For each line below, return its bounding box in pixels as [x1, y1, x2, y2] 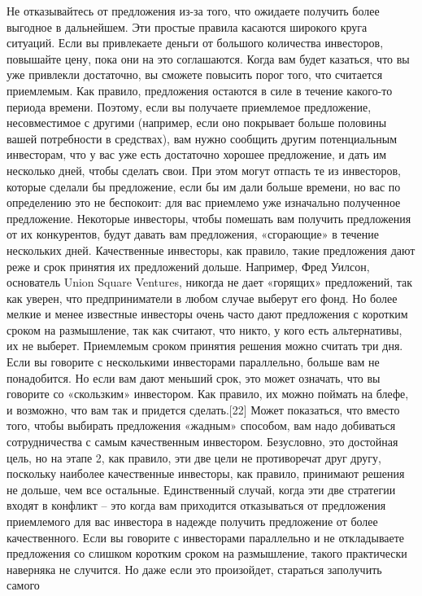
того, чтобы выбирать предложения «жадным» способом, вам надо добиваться [7, 417, 396, 434]
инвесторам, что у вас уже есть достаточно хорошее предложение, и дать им [7, 146, 387, 163]
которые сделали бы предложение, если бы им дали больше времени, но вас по [7, 177, 401, 195]
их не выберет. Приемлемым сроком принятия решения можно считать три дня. [7, 337, 403, 354]
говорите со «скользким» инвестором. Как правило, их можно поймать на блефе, [7, 385, 409, 402]
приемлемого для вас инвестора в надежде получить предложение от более [7, 513, 378, 529]
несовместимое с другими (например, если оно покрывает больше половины [7, 114, 387, 131]
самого [7, 576, 40, 594]
